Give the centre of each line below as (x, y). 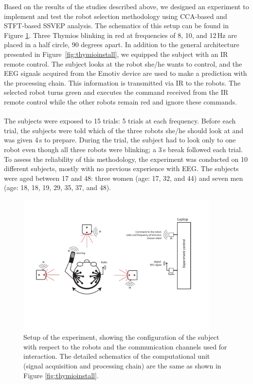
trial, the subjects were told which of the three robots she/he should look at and (124, 130)
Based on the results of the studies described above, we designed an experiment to (126, 6)
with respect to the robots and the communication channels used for (125, 346)
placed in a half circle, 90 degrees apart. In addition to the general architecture (122, 44)
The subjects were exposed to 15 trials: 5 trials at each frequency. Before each (120, 121)
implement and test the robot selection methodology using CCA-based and (116, 16)
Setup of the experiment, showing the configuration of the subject (121, 337)
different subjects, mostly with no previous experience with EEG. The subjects (121, 168)
